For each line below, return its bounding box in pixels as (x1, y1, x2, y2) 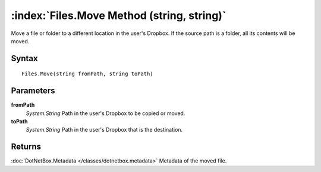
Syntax (11, 53, 38, 63)
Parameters (11, 86, 55, 96)
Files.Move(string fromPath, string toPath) (21, 71, 154, 77)
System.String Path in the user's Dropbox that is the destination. (26, 126, 183, 133)
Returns (11, 142, 42, 152)
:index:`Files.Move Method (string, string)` (11, 9, 226, 22)
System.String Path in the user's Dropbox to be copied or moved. (26, 110, 185, 117)
